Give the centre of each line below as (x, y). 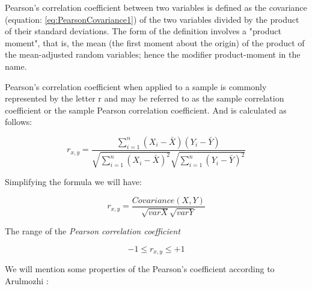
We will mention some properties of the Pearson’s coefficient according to (140, 269)
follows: (19, 122)
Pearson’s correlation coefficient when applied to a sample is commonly (136, 86)
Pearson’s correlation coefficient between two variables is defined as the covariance (156, 7)
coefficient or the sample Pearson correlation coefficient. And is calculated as (146, 110)
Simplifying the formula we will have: (73, 182)
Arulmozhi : (27, 281)
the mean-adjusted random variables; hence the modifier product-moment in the (153, 54)
